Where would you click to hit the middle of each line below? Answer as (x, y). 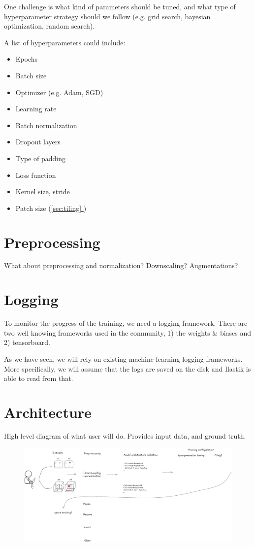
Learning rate (36, 109)
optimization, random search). (49, 26)
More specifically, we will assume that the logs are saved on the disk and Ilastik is (127, 368)
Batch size (31, 75)
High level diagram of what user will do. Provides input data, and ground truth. (125, 435)
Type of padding (40, 158)
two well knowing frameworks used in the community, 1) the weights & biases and (128, 332)
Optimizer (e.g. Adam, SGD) (59, 92)
